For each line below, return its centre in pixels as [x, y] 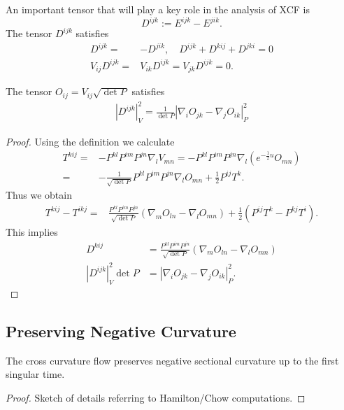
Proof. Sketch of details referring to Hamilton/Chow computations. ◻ [156, 397]
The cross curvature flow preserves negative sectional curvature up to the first [172, 360]
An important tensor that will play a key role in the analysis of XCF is [158, 9]
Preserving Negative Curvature [121, 331]
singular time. [35, 374]
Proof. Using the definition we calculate [90, 141]
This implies [32, 231]
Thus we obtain [39, 195]
